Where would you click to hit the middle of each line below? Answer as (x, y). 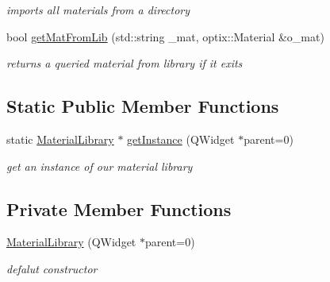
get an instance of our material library (100, 166)
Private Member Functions (119, 209)
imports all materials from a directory (98, 10)
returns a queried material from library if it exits (125, 63)
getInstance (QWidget (181, 139)
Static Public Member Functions (143, 106)
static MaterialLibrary (60, 139)
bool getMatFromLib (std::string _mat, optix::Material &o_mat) (165, 36)
